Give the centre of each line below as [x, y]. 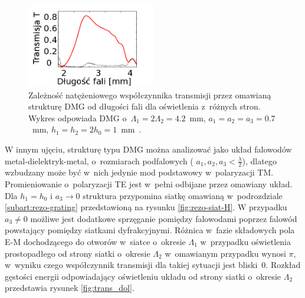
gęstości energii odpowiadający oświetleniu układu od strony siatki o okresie [143, 276]
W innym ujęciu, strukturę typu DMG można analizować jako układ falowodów [148, 149]
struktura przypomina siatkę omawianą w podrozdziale [183, 195]
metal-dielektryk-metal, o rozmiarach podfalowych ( [99, 160]
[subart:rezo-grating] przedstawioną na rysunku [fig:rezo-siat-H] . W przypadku [146, 207]
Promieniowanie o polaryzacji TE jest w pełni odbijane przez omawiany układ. [149, 183]
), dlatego [259, 160]
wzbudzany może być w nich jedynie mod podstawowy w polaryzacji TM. [139, 172]
